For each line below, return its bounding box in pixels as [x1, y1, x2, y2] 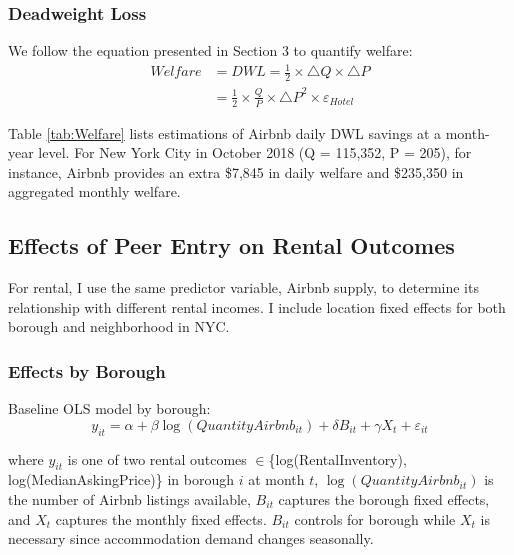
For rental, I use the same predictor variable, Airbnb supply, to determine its [8, 277, 479, 298]
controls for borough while [294, 508, 456, 529]
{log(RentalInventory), [268, 448, 407, 469]
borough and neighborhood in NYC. [8, 316, 230, 337]
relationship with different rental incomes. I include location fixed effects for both [8, 296, 506, 317]
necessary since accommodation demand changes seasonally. [8, 528, 374, 549]
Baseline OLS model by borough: [8, 398, 211, 419]
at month [248, 469, 305, 490]
